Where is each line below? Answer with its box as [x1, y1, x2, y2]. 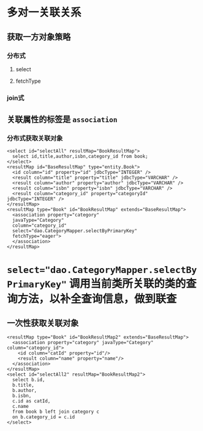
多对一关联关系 [7, 5, 82, 19]
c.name [12, 404, 29, 410]
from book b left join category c [12, 409, 99, 415]
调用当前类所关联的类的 [69, 277, 187, 291]
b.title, [12, 382, 35, 388]
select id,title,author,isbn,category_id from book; [12, 153, 148, 160]
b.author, [12, 387, 37, 394]
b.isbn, [12, 393, 32, 399]
